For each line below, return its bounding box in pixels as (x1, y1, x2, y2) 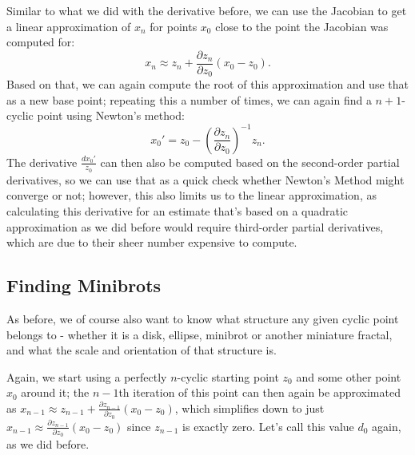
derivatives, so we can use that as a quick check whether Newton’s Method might (6, 171, 405, 188)
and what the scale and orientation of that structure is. (6, 342, 277, 358)
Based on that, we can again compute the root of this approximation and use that (6, 76, 409, 93)
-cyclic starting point (177, 368, 279, 385)
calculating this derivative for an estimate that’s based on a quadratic (6, 203, 349, 219)
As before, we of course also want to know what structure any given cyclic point (6, 310, 399, 326)
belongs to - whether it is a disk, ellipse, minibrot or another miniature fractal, (6, 326, 393, 342)
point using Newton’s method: (37, 107, 185, 124)
